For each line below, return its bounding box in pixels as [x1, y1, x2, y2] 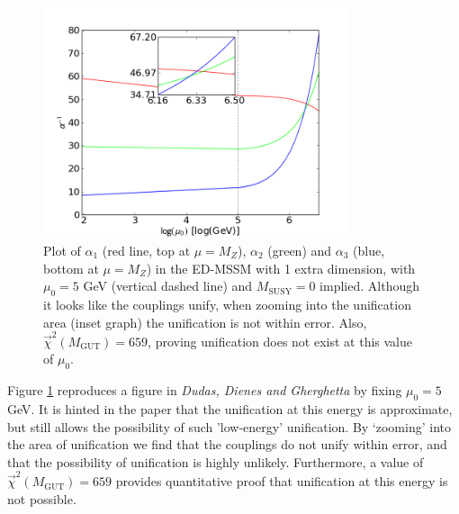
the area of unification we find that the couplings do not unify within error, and [7, 435, 447, 454]
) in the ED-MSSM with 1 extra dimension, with [146, 258, 416, 277]
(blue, [353, 240, 385, 259]
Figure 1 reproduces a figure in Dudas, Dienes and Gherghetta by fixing [7, 381, 402, 400]
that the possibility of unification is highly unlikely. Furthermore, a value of [7, 452, 424, 471]
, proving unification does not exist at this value [148, 331, 413, 350]
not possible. [7, 489, 76, 508]
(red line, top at [102, 240, 191, 259]
